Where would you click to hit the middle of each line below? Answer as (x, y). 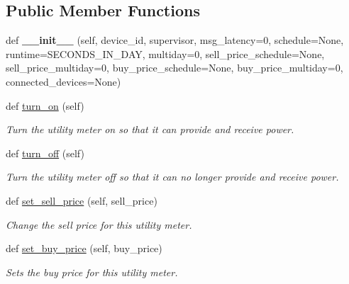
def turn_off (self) (45, 153)
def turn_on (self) (45, 105)
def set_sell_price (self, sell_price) (82, 200)
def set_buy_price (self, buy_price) (84, 248)
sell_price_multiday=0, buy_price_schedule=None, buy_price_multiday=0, (174, 68)
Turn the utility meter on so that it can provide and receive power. (150, 129)
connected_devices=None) (63, 81)
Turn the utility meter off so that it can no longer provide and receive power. (172, 177)
